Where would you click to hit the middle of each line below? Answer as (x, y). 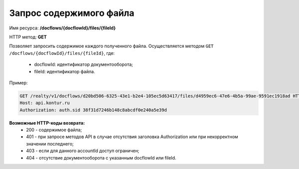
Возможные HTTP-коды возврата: (47, 123)
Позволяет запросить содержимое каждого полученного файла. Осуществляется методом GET (111, 46)
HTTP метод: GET (28, 37)
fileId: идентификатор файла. (65, 71)
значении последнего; (50, 144)
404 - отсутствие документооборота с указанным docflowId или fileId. (101, 158)
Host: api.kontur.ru (45, 103)
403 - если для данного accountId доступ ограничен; (83, 151)
